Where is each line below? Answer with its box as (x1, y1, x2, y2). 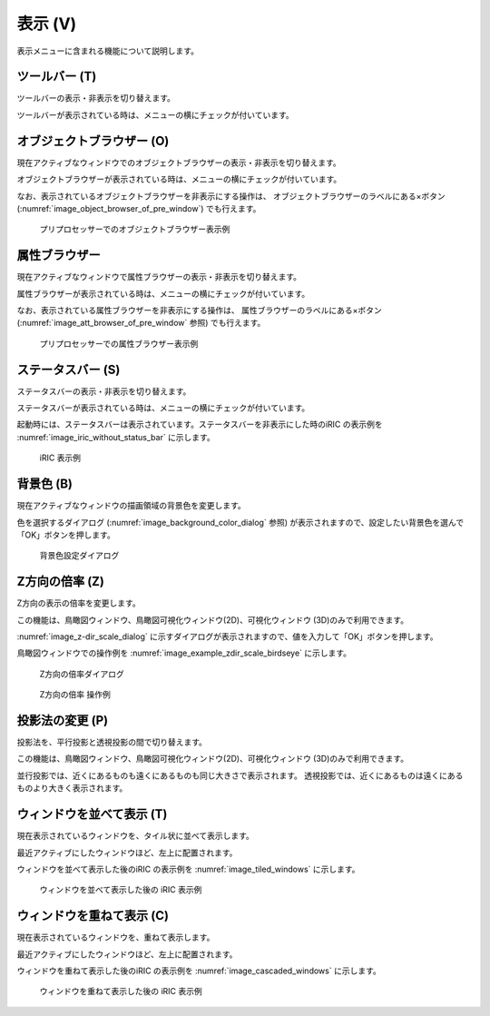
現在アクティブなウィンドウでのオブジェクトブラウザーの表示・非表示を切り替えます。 (16, 157, 342, 168)
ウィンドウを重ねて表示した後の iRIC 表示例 (39, 986, 203, 997)
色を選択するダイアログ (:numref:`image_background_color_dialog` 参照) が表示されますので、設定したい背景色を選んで (16, 517, 465, 528)
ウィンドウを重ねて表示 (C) (16, 908, 170, 923)
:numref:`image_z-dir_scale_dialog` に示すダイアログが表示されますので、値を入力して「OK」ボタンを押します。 (16, 631, 438, 642)
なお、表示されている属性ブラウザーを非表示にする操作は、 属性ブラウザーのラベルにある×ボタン (16, 305, 382, 315)
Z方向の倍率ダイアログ (39, 668, 124, 679)
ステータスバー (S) (16, 361, 121, 377)
